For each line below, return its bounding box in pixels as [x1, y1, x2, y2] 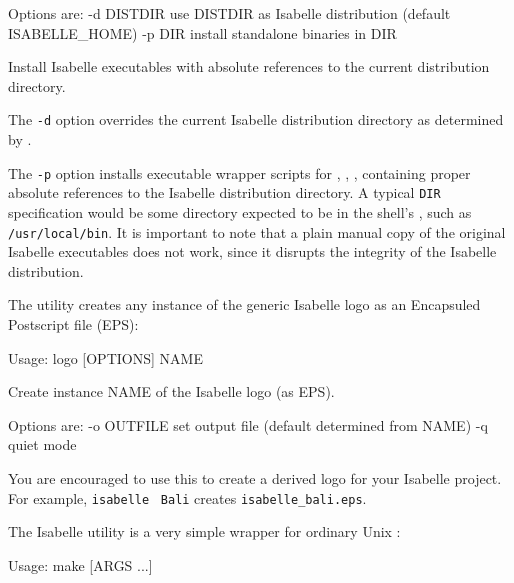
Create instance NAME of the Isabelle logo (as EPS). [8, 381, 335, 402]
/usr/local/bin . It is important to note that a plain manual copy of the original [8, 221, 506, 242]
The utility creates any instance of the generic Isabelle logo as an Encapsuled [8, 294, 481, 315]
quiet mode [8, 434, 77, 455]
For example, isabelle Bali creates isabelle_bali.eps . [8, 487, 367, 508]
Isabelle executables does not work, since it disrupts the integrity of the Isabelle [8, 241, 497, 262]
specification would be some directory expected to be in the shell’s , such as [8, 201, 472, 222]
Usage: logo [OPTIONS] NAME [8, 347, 203, 368]
